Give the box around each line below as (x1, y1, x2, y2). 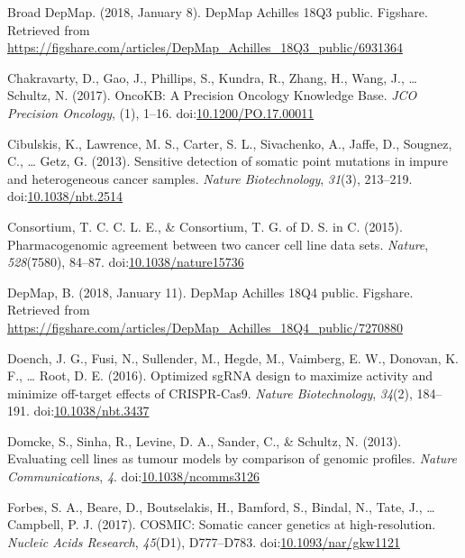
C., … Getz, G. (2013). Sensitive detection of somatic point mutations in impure (7, 151, 448, 170)
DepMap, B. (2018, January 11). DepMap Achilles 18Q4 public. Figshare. (7, 282, 414, 301)
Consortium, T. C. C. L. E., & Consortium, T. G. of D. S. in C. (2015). (7, 216, 403, 235)
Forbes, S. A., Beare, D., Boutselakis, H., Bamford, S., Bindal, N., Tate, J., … (7, 497, 435, 516)
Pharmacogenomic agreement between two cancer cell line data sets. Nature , (7, 234, 429, 253)
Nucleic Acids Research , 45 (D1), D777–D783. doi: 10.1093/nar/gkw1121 (7, 532, 400, 551)
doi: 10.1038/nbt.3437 (33, 401, 150, 420)
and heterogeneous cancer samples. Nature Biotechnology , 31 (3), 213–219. (7, 169, 413, 188)
